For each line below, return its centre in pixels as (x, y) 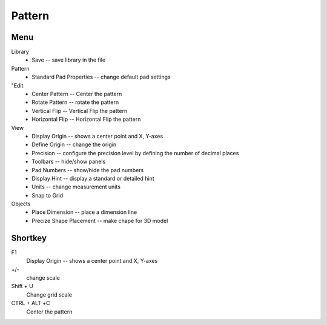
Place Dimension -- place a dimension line (84, 212)
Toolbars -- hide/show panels (69, 162)
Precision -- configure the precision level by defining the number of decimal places (135, 153)
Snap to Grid (48, 195)
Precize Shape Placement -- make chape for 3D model (100, 220)
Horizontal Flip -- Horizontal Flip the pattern (86, 119)
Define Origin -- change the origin (74, 144)
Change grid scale (49, 294)
